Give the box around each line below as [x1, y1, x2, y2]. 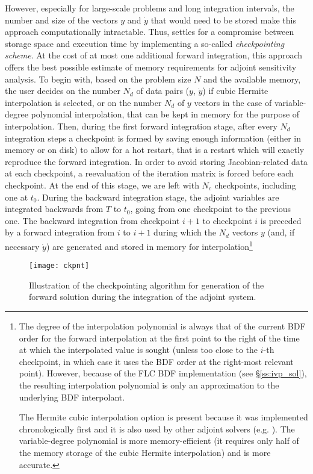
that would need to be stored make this [150, 13, 296, 26]
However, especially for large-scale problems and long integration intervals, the [5, 2, 294, 14]
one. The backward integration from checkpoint [5, 214, 180, 226]
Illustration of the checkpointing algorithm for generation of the [29, 278, 264, 291]
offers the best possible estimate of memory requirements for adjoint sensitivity [5, 60, 297, 73]
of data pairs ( [136, 84, 190, 97]
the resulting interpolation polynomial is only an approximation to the [19, 378, 279, 391]
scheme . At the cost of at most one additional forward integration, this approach [5, 49, 303, 61]
